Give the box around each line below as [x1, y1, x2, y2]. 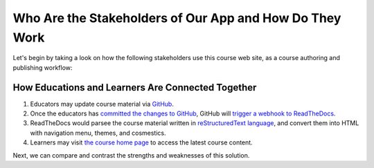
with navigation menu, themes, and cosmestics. [30, 129, 166, 137]
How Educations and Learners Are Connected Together [12, 82, 257, 93]
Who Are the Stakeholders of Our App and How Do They [12, 10, 341, 26]
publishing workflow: [12, 63, 73, 72]
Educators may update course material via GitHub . [30, 100, 175, 108]
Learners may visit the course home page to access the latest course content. [30, 138, 253, 147]
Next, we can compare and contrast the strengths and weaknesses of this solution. [12, 151, 250, 159]
